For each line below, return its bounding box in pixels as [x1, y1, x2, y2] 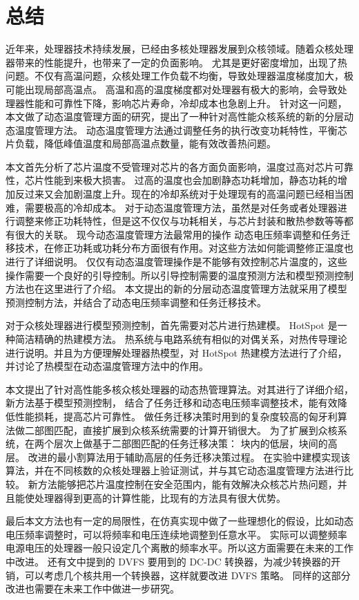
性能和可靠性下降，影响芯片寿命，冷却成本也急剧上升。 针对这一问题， [24, 95, 347, 110]
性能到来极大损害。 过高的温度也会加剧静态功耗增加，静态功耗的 [43, 173, 338, 187]
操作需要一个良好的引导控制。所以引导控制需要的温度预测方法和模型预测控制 [6, 268, 353, 282]
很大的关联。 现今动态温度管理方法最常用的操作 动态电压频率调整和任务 [14, 227, 341, 241]
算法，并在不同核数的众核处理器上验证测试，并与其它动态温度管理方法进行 [6, 463, 344, 478]
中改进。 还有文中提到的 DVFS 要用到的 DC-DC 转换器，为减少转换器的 [6, 554, 331, 568]
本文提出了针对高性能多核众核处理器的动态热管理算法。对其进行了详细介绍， [6, 382, 353, 396]
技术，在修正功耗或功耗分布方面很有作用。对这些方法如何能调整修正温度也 [14, 241, 353, 255]
